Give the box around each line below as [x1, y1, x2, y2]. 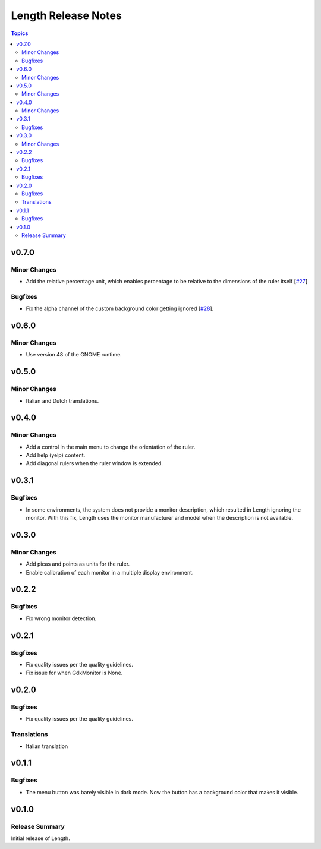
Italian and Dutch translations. [26, 397, 99, 404]
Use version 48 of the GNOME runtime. [26, 351, 122, 358]
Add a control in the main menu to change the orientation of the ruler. [26, 443, 196, 450]
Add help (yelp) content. [26, 452, 86, 459]
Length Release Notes [11, 9, 122, 22]
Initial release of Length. [11, 835, 71, 842]
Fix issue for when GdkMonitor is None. [26, 669, 123, 677]
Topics [11, 30, 29, 37]
